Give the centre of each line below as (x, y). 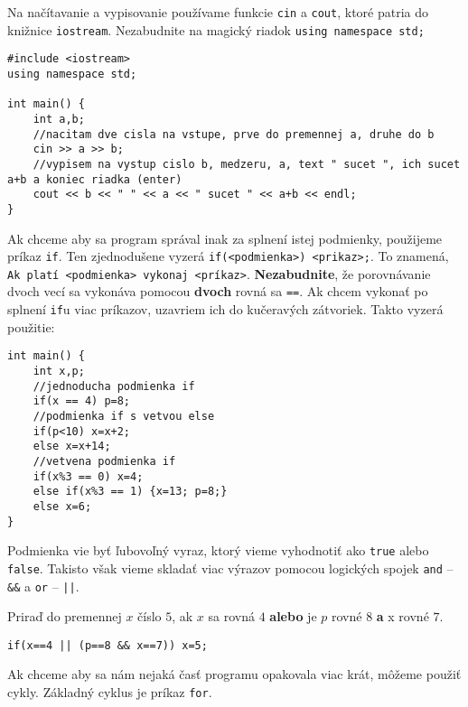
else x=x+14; (72, 447)
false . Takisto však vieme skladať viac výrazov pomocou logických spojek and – (230, 567)
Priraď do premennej (65, 616)
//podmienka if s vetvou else (124, 416)
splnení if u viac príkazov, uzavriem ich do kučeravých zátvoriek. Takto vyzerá (225, 309)
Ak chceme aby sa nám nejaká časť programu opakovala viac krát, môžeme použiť (234, 674)
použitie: (31, 326)
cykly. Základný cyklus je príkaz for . (110, 692)
